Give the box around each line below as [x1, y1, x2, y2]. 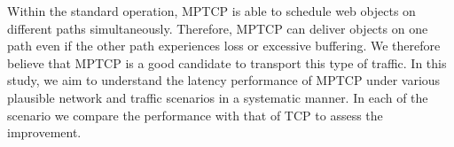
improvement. [7, 123, 82, 142]
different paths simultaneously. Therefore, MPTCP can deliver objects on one [7, 19, 428, 37]
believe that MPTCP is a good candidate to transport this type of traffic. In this [7, 53, 447, 72]
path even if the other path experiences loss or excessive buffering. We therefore [7, 36, 441, 55]
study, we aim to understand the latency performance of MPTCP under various [7, 71, 441, 89]
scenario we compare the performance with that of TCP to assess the [7, 105, 383, 124]
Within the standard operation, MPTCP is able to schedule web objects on [7, 2, 416, 19]
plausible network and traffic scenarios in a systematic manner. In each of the [7, 88, 428, 106]
